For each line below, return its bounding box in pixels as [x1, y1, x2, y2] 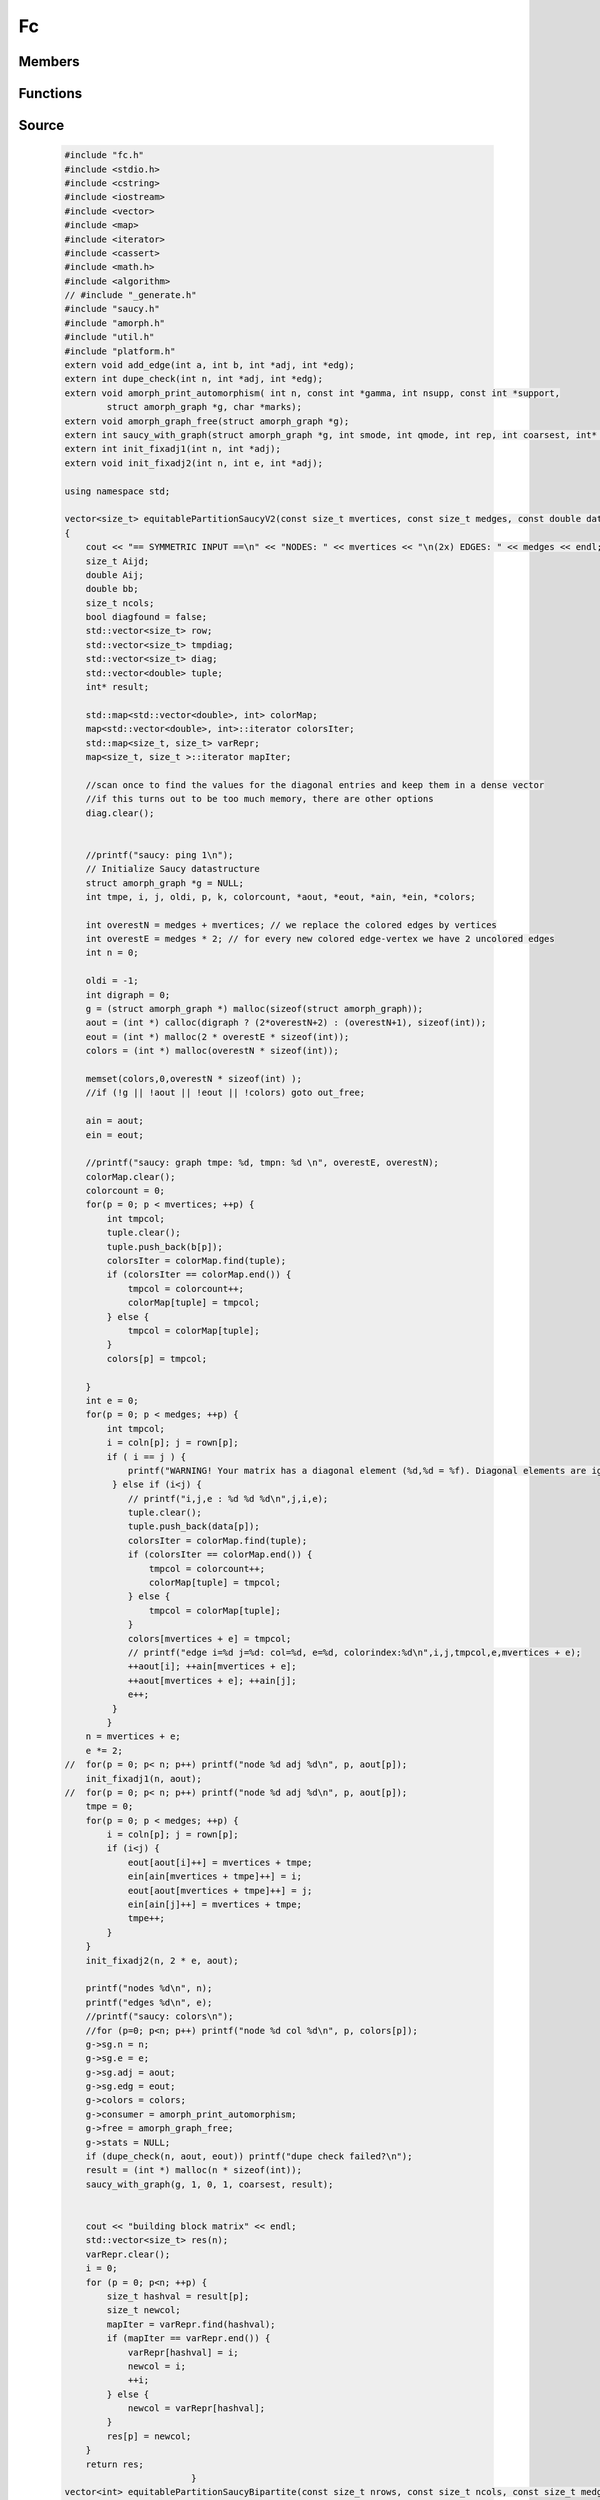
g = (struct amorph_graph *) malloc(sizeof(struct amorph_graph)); [85, 1003, 424, 1015]
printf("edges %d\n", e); [85, 1996, 213, 2008]
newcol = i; [127, 2360, 187, 2372]
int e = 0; [85, 1395, 139, 1406]
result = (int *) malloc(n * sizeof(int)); [85, 2165, 302, 2176]
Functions [18, 85, 83, 102]
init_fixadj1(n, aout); [85, 1773, 202, 1784]
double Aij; [85, 569, 145, 580]
